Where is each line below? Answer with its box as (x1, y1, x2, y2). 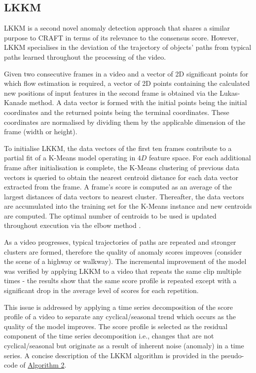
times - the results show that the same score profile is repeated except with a (4, 275, 237, 286)
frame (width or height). (4, 126, 77, 137)
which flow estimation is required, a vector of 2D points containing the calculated (4, 78, 250, 88)
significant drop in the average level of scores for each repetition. (4, 285, 199, 296)
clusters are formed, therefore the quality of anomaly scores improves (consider (4, 246, 242, 257)
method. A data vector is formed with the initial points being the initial (29, 97, 247, 108)
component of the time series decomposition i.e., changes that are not (4, 331, 214, 341)
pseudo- (220, 350, 244, 360)
